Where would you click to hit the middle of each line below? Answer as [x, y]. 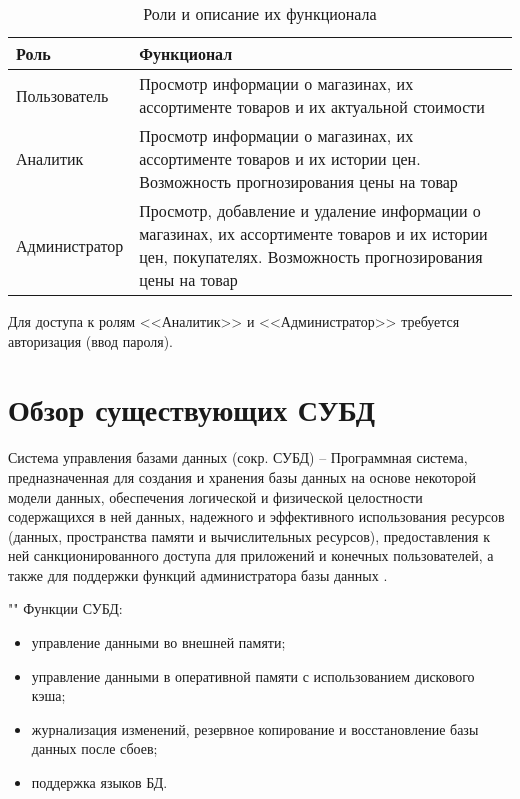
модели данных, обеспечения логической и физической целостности [215, 496]
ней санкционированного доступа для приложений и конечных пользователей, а [251, 555]
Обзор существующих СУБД [191, 409]
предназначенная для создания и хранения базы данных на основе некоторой [242, 476]
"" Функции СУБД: [65, 608]
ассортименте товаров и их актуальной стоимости [312, 106]
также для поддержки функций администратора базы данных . [198, 574]
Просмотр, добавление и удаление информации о [310, 210]
